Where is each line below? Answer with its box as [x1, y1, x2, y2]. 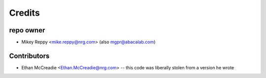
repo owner [9, 26, 45, 34]
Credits [9, 7, 40, 18]
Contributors [9, 52, 50, 60]
